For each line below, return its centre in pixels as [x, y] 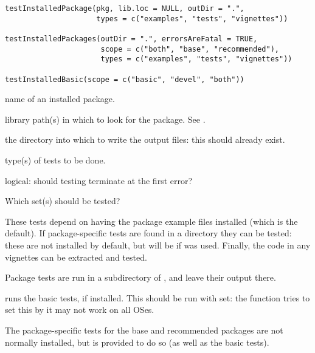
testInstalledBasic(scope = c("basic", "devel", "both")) [125, 79]
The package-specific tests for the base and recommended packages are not [144, 330]
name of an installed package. [60, 99]
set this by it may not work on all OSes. [80, 310]
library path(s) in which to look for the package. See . [105, 119]
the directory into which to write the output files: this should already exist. [145, 139]
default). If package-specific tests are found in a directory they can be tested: [148, 233]
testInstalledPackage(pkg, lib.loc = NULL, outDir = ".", [125, 9]
